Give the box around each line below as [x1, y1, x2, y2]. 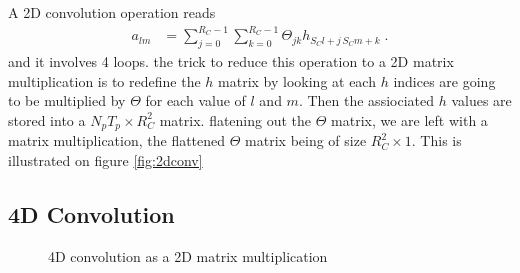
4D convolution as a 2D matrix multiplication [48, 245, 328, 266]
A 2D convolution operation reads [8, 2, 216, 22]
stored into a [8, 109, 86, 130]
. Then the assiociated [298, 90, 434, 111]
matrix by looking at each [218, 70, 376, 91]
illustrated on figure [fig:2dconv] [8, 149, 203, 170]
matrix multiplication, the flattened [8, 130, 226, 151]
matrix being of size [245, 130, 367, 151]
